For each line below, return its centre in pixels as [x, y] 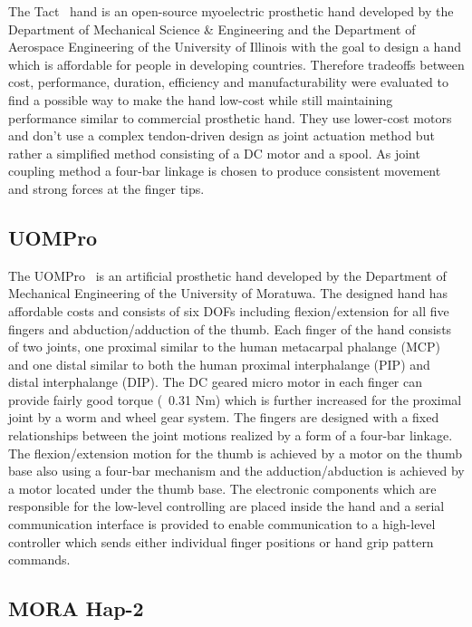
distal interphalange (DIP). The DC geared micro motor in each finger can [216, 382]
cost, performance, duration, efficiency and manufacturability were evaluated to [229, 82]
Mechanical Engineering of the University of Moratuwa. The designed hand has [228, 293]
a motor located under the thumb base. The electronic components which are [222, 488]
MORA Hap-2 [76, 608]
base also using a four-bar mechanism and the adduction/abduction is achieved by [236, 471]
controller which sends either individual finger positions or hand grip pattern [221, 541]
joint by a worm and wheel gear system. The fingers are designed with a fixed [224, 417]
